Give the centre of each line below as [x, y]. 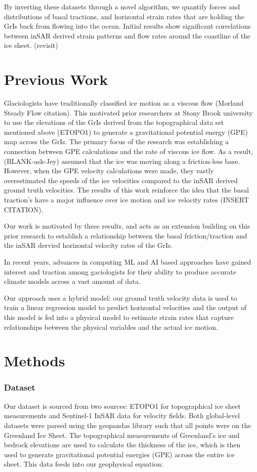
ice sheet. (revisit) [31, 45]
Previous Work [56, 79]
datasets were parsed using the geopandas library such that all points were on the [128, 425]
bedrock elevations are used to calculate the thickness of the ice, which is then [122, 445]
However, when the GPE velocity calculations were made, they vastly [109, 171]
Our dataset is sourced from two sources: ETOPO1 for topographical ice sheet [123, 406]
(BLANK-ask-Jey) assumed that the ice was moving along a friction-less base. [122, 161]
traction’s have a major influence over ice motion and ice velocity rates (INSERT [127, 200]
